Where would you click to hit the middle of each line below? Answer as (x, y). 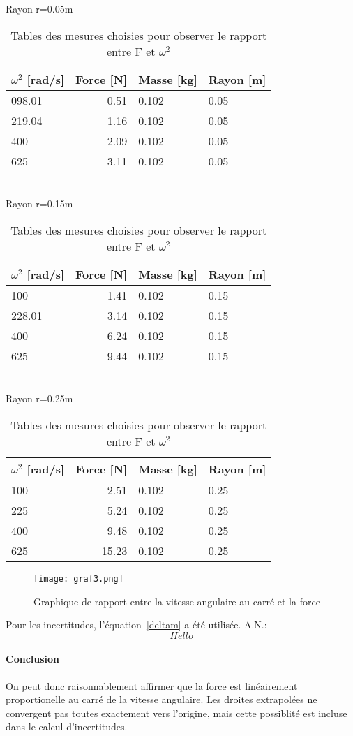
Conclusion (33, 659)
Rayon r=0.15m (39, 204)
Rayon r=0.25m (39, 398)
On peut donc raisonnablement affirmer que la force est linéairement (152, 685)
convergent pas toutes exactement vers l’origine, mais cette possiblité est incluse (176, 713)
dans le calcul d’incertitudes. (67, 727)
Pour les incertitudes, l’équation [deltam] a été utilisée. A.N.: (136, 625)
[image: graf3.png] (78, 579)
